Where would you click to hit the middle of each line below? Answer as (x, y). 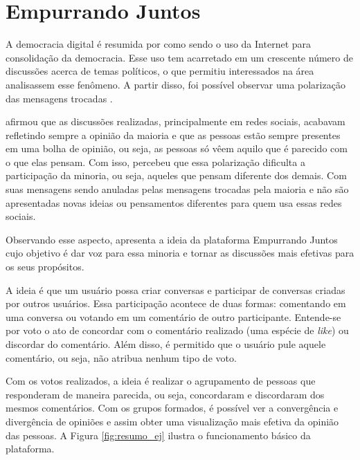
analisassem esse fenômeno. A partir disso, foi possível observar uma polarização (175, 84)
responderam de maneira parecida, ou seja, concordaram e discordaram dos (165, 394)
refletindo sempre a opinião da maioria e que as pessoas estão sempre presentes (173, 135)
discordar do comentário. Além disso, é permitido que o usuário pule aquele (166, 344)
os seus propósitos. (45, 267)
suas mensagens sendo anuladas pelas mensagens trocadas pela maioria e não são (177, 189)
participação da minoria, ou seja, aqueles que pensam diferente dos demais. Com (176, 175)
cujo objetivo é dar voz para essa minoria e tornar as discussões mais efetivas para (180, 253)
